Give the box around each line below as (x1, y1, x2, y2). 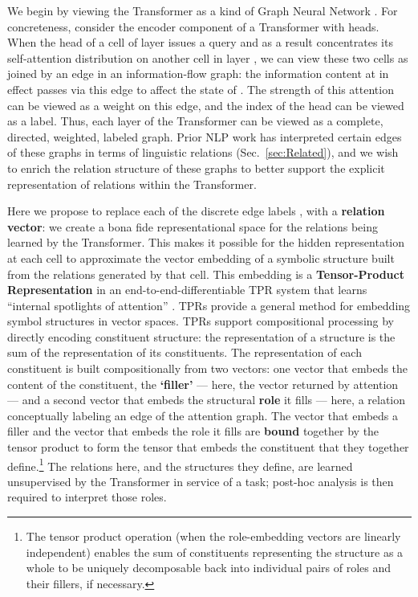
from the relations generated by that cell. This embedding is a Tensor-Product (7, 265, 404, 282)
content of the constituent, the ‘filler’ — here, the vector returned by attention (7, 375, 399, 392)
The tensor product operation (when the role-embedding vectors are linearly (26, 528, 401, 545)
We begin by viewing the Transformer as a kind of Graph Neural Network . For (7, 2, 398, 18)
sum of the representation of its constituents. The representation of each (7, 344, 362, 361)
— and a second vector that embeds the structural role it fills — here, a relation (7, 391, 406, 408)
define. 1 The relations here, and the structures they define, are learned (7, 455, 353, 474)
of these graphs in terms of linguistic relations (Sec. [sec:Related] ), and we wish (7, 144, 399, 161)
